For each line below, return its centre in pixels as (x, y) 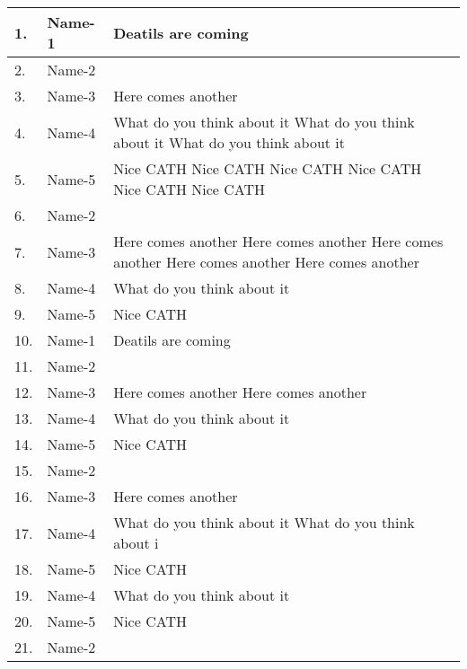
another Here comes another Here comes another (266, 262)
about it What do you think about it (229, 142)
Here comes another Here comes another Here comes (278, 241)
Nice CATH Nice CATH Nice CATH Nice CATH (268, 168)
